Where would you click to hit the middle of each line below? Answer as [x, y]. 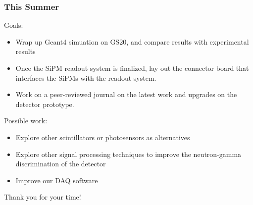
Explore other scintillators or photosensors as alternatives [103, 137]
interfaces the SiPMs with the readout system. [86, 77]
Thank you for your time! [43, 197]
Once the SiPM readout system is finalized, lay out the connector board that [132, 68]
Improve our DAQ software [57, 180]
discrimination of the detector [61, 164]
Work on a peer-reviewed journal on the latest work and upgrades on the [126, 94]
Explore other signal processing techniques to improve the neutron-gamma [128, 154]
